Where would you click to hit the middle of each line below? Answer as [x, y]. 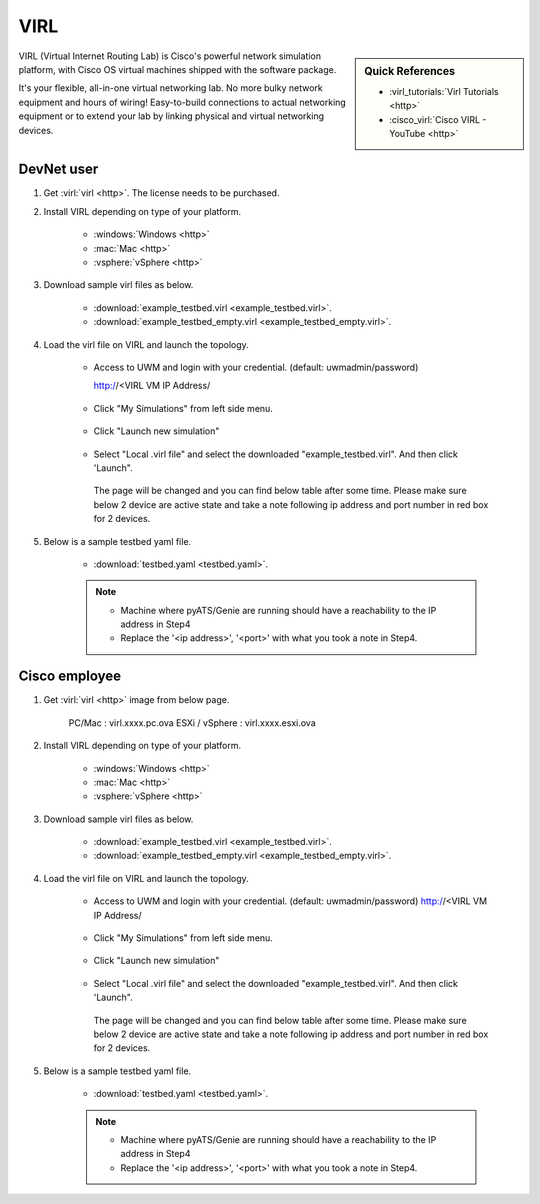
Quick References [409, 71]
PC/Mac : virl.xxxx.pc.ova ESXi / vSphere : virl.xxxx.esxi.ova [192, 722]
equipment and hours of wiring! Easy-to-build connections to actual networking [182, 102]
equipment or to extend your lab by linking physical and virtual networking [171, 116]
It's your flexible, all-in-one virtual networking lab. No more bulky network [171, 88]
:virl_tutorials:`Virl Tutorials [444, 91]
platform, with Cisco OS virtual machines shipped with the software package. [177, 69]
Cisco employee [70, 676]
